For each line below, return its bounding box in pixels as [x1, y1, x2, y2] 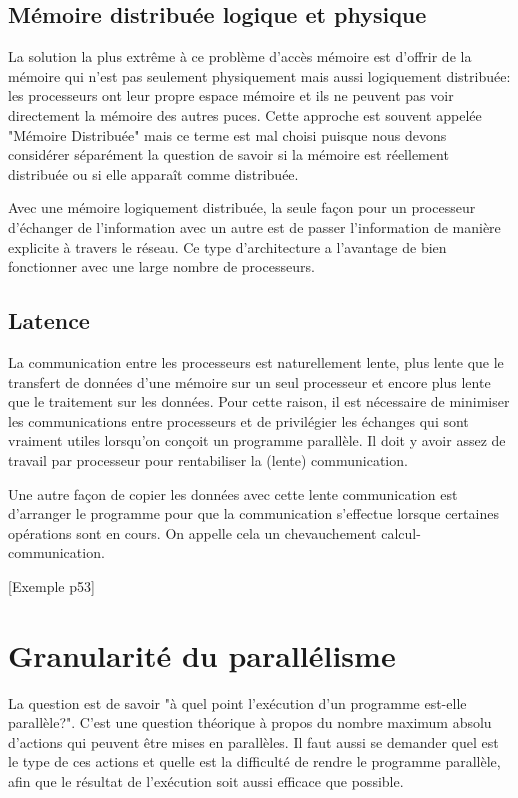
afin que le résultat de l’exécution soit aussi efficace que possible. [8, 770, 404, 791]
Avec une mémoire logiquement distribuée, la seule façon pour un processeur [8, 197, 476, 218]
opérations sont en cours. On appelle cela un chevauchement [8, 522, 377, 543]
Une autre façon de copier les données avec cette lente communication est [8, 483, 458, 504]
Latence [8, 305, 90, 336]
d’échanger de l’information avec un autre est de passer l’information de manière [8, 216, 501, 237]
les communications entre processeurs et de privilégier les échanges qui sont [8, 410, 469, 431]
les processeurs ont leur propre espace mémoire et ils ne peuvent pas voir [8, 85, 454, 106]
